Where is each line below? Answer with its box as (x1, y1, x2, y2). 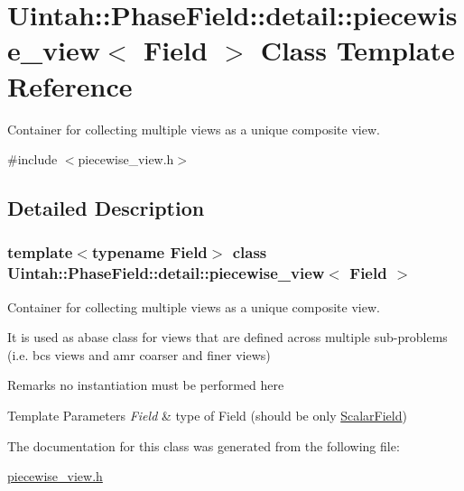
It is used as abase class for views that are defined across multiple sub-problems (7, 328, 448, 347)
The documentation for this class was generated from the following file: (7, 436, 400, 455)
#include (7, 150, 58, 169)
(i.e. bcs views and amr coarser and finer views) (7, 345, 271, 364)
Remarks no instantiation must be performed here (7, 375, 284, 394)
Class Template (260, 32, 455, 69)
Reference (7, 67, 133, 104)
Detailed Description (7, 194, 205, 222)
